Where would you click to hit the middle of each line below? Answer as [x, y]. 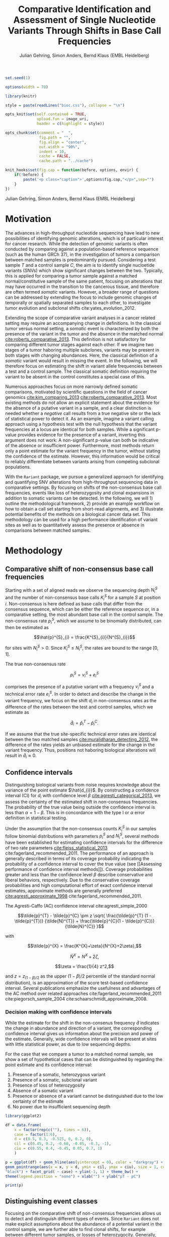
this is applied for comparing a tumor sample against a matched [71, 275]
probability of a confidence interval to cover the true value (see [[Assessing [83, 864]
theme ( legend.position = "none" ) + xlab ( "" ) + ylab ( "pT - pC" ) [73, 1176]
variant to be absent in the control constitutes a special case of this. [75, 376]
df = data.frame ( [23, 1125]
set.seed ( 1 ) [18, 78]
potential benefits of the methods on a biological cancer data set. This [78, 514]
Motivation [28, 219]
